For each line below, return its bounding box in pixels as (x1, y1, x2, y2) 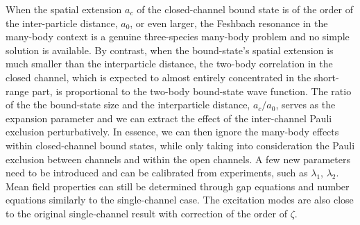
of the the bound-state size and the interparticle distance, (6, 97, 250, 112)
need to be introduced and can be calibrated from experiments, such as (6, 165, 308, 180)
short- (314, 69, 339, 84)
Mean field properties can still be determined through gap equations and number (6, 178, 350, 193)
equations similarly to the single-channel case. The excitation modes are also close (6, 192, 354, 207)
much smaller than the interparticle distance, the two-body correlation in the (6, 56, 333, 71)
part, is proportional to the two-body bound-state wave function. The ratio (32, 83, 352, 98)
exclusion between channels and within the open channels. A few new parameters (6, 151, 350, 166)
